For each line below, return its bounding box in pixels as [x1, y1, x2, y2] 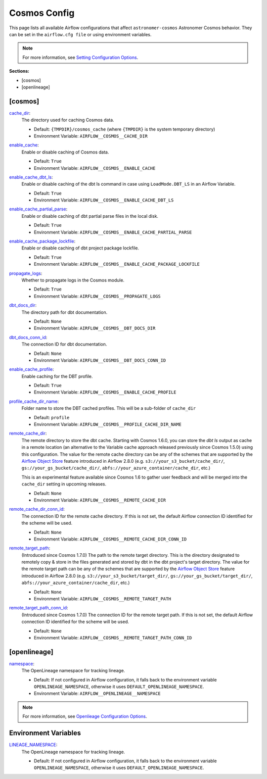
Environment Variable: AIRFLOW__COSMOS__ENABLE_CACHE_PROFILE [34, 389, 177, 395]
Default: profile [34, 414, 70, 420]
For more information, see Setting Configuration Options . [22, 54, 138, 60]
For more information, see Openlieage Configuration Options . [22, 713, 147, 720]
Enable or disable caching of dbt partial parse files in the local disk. [21, 213, 158, 219]
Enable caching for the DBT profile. [21, 373, 93, 379]
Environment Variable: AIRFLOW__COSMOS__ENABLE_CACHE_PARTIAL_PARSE [34, 229, 192, 235]
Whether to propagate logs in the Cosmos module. [21, 277, 125, 283]
